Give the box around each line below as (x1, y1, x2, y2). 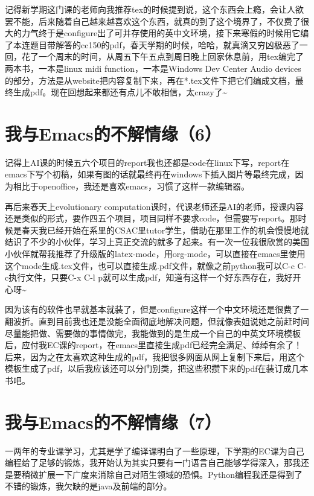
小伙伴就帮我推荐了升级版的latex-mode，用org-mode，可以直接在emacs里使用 (5, 247, 306, 260)
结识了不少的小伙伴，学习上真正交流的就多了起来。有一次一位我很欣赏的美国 (5, 235, 309, 248)
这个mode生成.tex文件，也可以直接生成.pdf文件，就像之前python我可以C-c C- (5, 259, 307, 272)
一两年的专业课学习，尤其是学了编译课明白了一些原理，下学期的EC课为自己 (5, 444, 304, 457)
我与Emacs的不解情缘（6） (5, 121, 222, 145)
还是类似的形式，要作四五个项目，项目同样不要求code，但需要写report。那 (5, 212, 298, 224)
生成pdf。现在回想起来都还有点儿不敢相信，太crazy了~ (13, 86, 228, 98)
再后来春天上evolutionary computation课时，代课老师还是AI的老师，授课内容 (5, 200, 304, 212)
